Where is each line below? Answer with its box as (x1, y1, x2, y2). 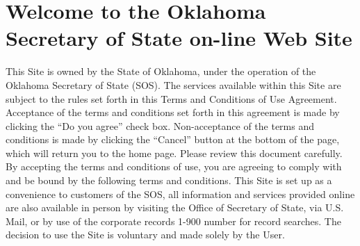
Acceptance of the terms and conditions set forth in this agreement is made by (6, 105, 340, 120)
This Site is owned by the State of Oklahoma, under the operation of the (6, 64, 316, 79)
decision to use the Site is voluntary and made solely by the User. (6, 227, 285, 242)
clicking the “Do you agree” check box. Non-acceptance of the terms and (6, 118, 315, 133)
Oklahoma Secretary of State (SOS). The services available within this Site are (6, 77, 341, 92)
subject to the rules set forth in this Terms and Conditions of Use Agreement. (6, 91, 337, 106)
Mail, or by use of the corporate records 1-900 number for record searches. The (6, 213, 341, 228)
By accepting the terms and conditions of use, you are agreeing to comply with (6, 159, 342, 174)
